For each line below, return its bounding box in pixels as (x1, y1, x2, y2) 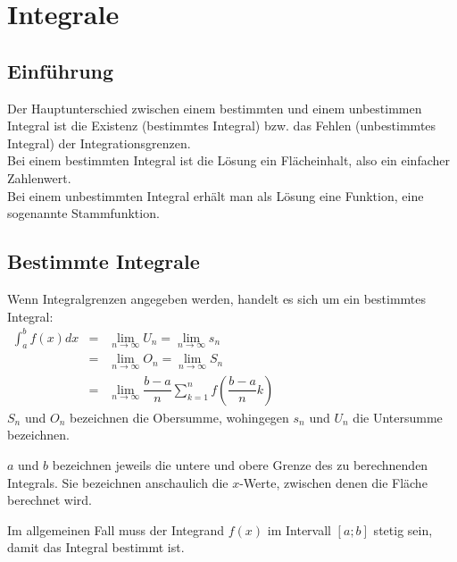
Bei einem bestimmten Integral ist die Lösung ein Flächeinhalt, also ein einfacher (7, 151, 450, 170)
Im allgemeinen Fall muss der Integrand (7, 520, 225, 539)
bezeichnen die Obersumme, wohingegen (69, 407, 289, 426)
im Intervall (267, 520, 331, 539)
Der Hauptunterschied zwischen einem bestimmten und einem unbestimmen (7, 98, 422, 117)
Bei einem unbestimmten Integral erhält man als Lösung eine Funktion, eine (7, 186, 424, 205)
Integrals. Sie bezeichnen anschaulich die (7, 473, 228, 491)
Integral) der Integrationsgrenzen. (7, 133, 191, 152)
